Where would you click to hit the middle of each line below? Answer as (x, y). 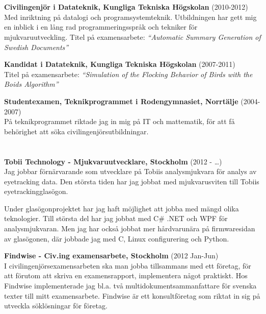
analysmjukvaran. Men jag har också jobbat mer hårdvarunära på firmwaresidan (130, 228)
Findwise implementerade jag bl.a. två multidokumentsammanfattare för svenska (130, 286)
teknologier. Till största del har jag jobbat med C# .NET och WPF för (116, 218)
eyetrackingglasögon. (36, 191)
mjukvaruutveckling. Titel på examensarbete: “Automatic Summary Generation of (132, 37)
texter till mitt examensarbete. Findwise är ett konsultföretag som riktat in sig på (132, 295)
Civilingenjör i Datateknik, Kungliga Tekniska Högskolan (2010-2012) (126, 7)
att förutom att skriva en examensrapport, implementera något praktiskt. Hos (126, 275)
